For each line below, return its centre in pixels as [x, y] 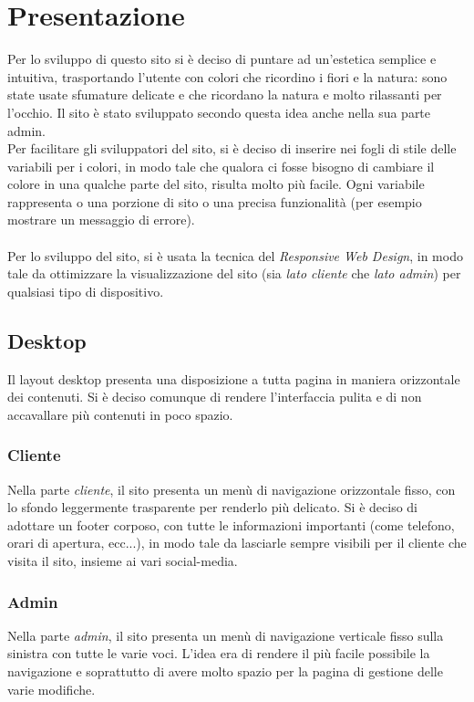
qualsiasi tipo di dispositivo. [86, 291]
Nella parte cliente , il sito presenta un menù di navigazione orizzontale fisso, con [232, 489]
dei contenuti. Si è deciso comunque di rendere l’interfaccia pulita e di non [215, 397]
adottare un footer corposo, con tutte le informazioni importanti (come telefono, [231, 524]
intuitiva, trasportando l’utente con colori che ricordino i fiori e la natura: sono [227, 76]
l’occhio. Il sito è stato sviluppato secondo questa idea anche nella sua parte [219, 112]
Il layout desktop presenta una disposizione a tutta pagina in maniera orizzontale [234, 378]
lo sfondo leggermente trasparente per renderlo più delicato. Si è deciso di [213, 507]
